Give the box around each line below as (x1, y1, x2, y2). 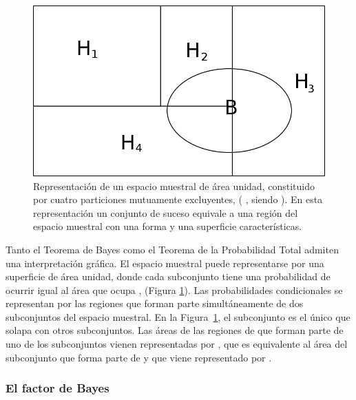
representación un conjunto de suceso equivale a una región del (33, 205, 298, 220)
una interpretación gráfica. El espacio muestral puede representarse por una (6, 255, 324, 270)
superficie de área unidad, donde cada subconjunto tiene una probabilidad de (6, 269, 331, 284)
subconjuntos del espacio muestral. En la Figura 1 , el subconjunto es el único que (6, 309, 350, 324)
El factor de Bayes (6, 379, 109, 397)
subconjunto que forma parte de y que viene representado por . (6, 350, 272, 364)
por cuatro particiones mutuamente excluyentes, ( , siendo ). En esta (33, 192, 323, 207)
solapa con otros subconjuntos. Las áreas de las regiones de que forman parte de (6, 323, 344, 337)
